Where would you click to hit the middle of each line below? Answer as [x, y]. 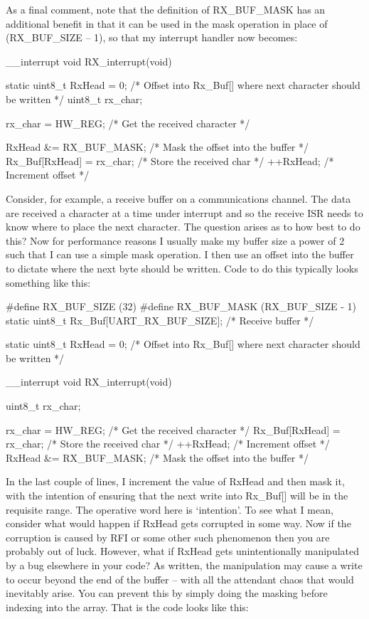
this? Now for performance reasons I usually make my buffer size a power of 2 [175, 240]
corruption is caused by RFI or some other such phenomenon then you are [168, 537]
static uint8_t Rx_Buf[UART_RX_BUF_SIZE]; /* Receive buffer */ [160, 320]
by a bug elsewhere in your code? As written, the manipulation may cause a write [184, 565]
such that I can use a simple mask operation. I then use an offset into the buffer [180, 254]
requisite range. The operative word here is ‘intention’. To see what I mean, [170, 509]
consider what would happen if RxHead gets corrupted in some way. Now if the [178, 523]
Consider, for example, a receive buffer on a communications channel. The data [178, 198]
